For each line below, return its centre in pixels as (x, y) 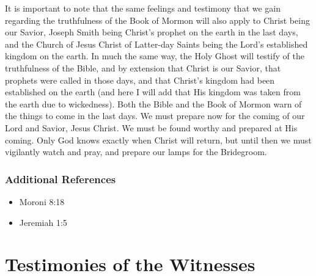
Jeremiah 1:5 (43, 222)
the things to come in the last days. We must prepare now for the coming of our (155, 116)
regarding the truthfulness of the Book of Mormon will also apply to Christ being (157, 20)
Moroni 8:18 (42, 201)
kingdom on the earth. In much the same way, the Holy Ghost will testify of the (155, 56)
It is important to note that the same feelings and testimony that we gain (143, 8)
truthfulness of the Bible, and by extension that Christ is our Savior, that (143, 67)
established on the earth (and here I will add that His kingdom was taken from (153, 92)
